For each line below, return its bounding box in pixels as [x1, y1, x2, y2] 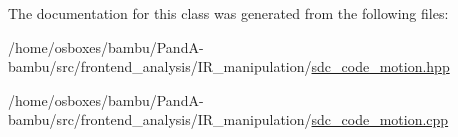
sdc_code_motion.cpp [311, 109, 449, 130]
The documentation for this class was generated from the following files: [8, 3, 449, 23]
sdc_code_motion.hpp [311, 56, 450, 77]
